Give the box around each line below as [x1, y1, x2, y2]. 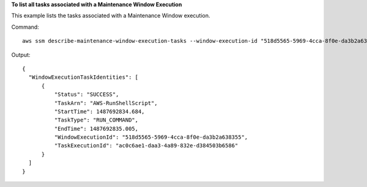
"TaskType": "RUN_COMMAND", [54, 117, 139, 123]
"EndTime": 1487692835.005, [54, 125, 139, 132]
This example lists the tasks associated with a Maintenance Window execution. [11, 12, 210, 20]
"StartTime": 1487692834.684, [54, 108, 145, 115]
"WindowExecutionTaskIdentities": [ [28, 74, 139, 81]
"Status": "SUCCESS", [54, 91, 119, 98]
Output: [11, 51, 31, 58]
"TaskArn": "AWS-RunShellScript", [54, 100, 158, 106]
